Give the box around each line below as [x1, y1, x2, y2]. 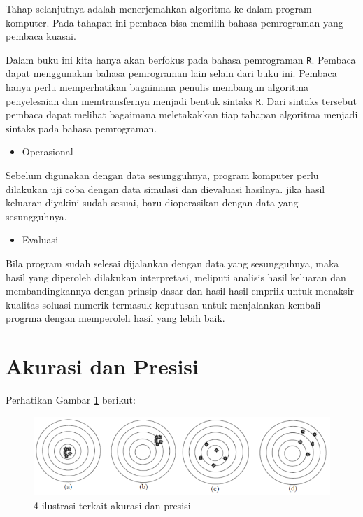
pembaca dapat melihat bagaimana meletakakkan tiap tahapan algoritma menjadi [6, 107, 358, 122]
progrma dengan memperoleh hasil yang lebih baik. [6, 311, 225, 325]
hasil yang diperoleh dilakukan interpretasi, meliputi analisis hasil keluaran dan [6, 269, 346, 284]
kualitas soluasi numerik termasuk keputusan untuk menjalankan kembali [6, 297, 321, 311]
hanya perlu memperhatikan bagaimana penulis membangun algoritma [6, 80, 309, 94]
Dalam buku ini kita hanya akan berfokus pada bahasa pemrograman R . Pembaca [6, 52, 356, 66]
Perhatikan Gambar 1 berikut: [6, 392, 136, 407]
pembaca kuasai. [6, 29, 76, 43]
